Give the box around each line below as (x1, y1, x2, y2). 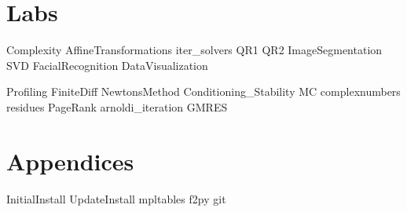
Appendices (6, 144, 134, 177)
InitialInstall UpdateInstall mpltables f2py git (6, 190, 226, 207)
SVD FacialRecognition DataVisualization (6, 57, 208, 73)
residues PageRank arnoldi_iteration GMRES (6, 98, 228, 115)
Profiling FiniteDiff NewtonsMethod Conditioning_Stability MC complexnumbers (6, 83, 401, 100)
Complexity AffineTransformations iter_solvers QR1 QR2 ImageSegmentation (6, 42, 383, 58)
